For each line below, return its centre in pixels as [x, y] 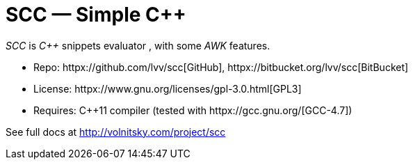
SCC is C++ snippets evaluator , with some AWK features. [138, 45]
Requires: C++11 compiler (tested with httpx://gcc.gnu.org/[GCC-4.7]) [193, 110]
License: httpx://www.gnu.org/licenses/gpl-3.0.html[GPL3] [168, 88]
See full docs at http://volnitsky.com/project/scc [116, 132]
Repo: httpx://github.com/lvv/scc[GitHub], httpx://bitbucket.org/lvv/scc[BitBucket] [221, 67]
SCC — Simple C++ [96, 15]
